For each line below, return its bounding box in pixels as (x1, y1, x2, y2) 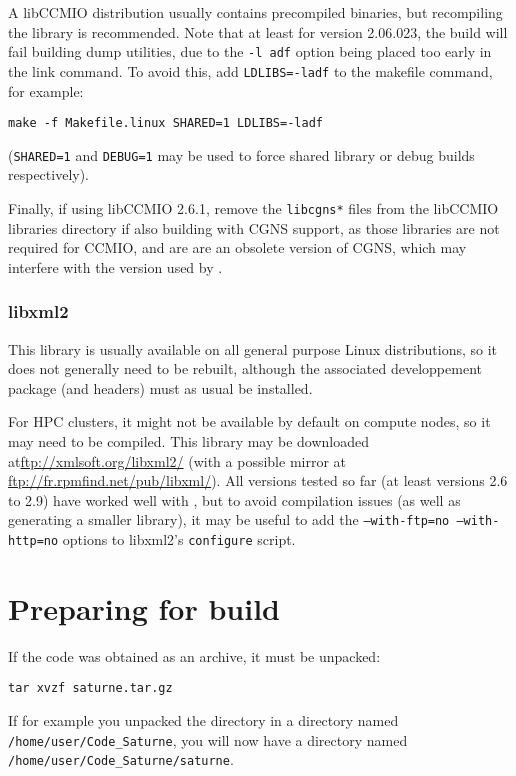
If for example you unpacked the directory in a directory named (8, 710, 399, 731)
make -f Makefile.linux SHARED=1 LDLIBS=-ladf (8, 116, 323, 131)
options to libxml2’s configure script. (62, 529, 296, 550)
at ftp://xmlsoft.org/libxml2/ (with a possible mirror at (8, 450, 347, 471)
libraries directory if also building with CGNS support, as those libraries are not (8, 217, 500, 238)
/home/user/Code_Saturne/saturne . (8, 749, 234, 770)
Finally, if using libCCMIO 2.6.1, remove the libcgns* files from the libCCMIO (8, 198, 499, 218)
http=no (8, 534, 59, 549)
